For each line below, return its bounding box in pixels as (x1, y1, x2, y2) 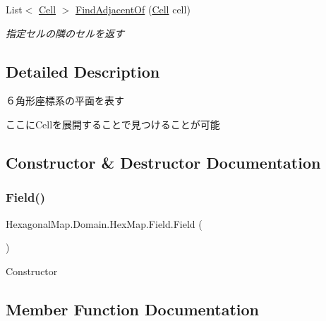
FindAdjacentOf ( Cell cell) (76, 2, 191, 16)
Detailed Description (6, 60, 160, 82)
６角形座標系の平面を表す (6, 93, 124, 108)
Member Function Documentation (6, 298, 260, 320)
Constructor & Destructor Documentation (6, 151, 321, 173)
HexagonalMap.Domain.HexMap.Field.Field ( (6, 216, 203, 231)
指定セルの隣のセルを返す (6, 25, 124, 40)
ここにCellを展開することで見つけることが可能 (6, 116, 220, 131)
